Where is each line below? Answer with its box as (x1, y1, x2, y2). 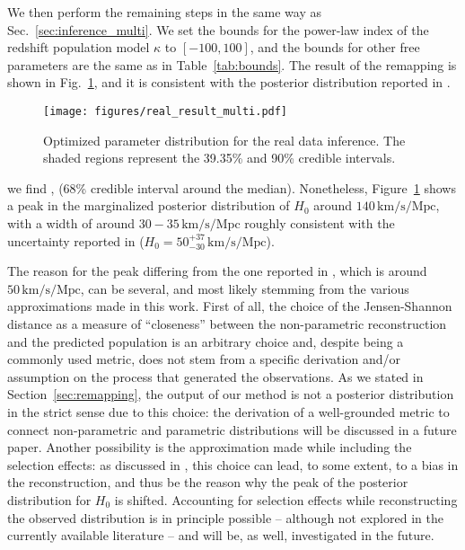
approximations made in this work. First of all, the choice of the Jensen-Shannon (7, 297, 452, 315)
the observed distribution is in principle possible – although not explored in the (7, 508, 443, 527)
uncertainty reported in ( (7, 231, 145, 250)
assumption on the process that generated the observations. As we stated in (7, 367, 424, 386)
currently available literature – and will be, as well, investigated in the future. (7, 526, 434, 545)
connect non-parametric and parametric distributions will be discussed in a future (7, 420, 457, 439)
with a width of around (7, 214, 136, 232)
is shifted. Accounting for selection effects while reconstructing (114, 490, 458, 509)
